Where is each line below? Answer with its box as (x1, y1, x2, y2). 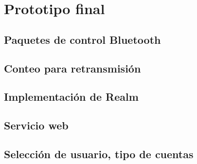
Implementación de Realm (4, 89, 139, 104)
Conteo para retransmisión (4, 60, 141, 75)
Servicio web (4, 118, 69, 133)
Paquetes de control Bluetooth (4, 32, 161, 47)
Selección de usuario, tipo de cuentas (4, 146, 194, 161)
